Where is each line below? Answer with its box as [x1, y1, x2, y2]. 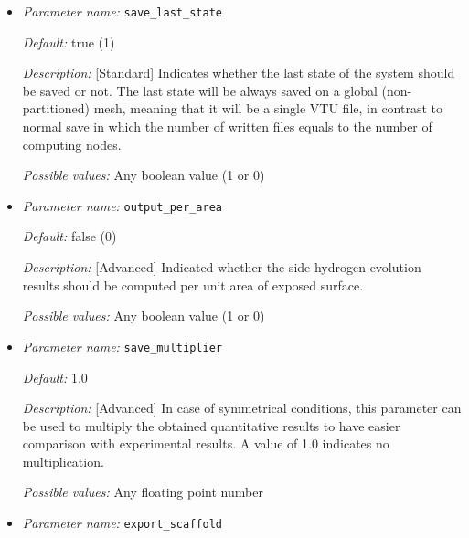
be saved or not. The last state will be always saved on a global [22, 80, 378, 100]
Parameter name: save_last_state [22, 2, 222, 20]
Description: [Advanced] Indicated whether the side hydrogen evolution [22, 258, 421, 277]
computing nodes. [22, 134, 122, 153]
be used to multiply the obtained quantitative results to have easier [22, 416, 400, 435]
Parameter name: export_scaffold [22, 513, 222, 533]
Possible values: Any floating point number [22, 482, 263, 501]
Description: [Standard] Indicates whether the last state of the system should [22, 63, 455, 82]
